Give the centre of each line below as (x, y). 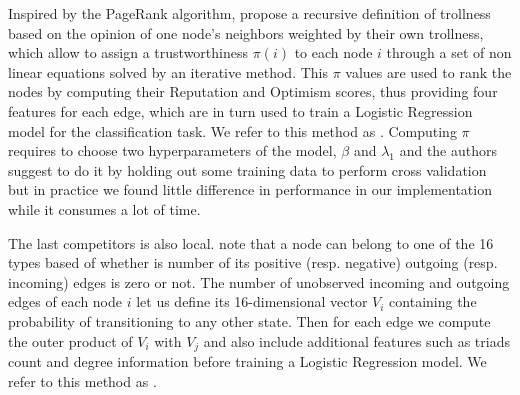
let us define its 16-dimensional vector (252, 301)
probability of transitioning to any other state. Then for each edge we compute (249, 320)
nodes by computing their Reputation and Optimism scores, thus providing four (253, 91)
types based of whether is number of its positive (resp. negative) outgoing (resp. (253, 262)
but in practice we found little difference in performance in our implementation (250, 189)
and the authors (448, 150)
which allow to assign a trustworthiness (128, 52)
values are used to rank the (428, 71)
